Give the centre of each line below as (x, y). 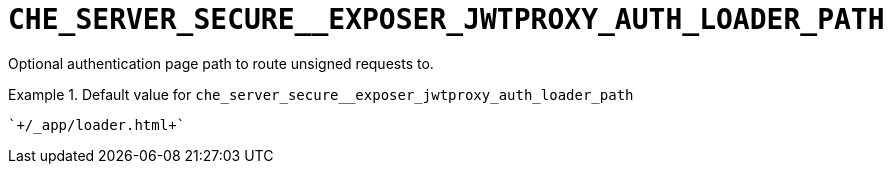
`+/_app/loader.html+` (97, 124)
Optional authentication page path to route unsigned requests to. (221, 63)
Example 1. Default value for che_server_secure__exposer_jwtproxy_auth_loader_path (321, 94)
